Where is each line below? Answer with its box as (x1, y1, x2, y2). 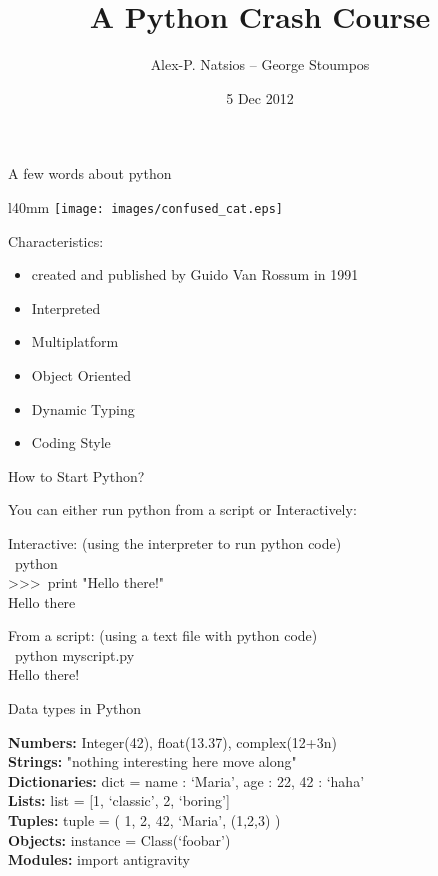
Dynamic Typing (31, 398, 135, 419)
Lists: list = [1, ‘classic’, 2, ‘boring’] (8, 790, 230, 811)
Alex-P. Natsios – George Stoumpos (150, 54, 370, 75)
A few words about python (8, 163, 172, 184)
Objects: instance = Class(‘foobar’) (8, 829, 231, 850)
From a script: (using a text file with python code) (8, 625, 318, 646)
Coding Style (31, 432, 111, 453)
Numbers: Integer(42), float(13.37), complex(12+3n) (8, 731, 337, 752)
